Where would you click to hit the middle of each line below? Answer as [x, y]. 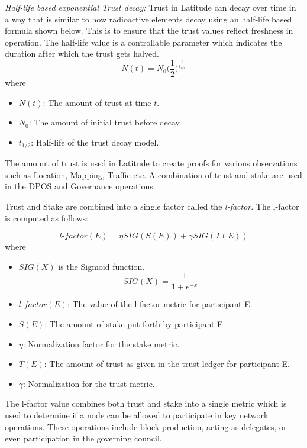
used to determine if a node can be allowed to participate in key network [137, 415]
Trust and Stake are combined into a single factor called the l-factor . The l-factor [152, 206]
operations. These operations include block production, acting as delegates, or [146, 426]
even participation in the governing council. [83, 438]
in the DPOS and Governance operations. [80, 186]
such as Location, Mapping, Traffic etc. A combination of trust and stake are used [153, 174]
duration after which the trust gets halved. [82, 54]
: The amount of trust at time [97, 102]
